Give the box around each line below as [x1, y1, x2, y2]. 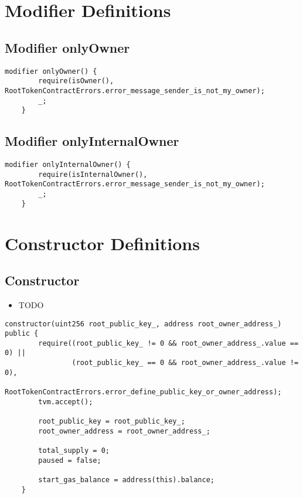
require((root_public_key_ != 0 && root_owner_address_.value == [38, 339, 299, 347]
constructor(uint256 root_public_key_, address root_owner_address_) [5, 319, 282, 328]
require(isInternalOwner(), [38, 170, 148, 179]
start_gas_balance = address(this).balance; [38, 476, 215, 485]
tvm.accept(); [38, 397, 93, 406]
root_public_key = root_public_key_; [38, 417, 185, 426]
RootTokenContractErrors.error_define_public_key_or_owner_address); [5, 388, 282, 397]
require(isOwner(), [38, 77, 114, 86]
